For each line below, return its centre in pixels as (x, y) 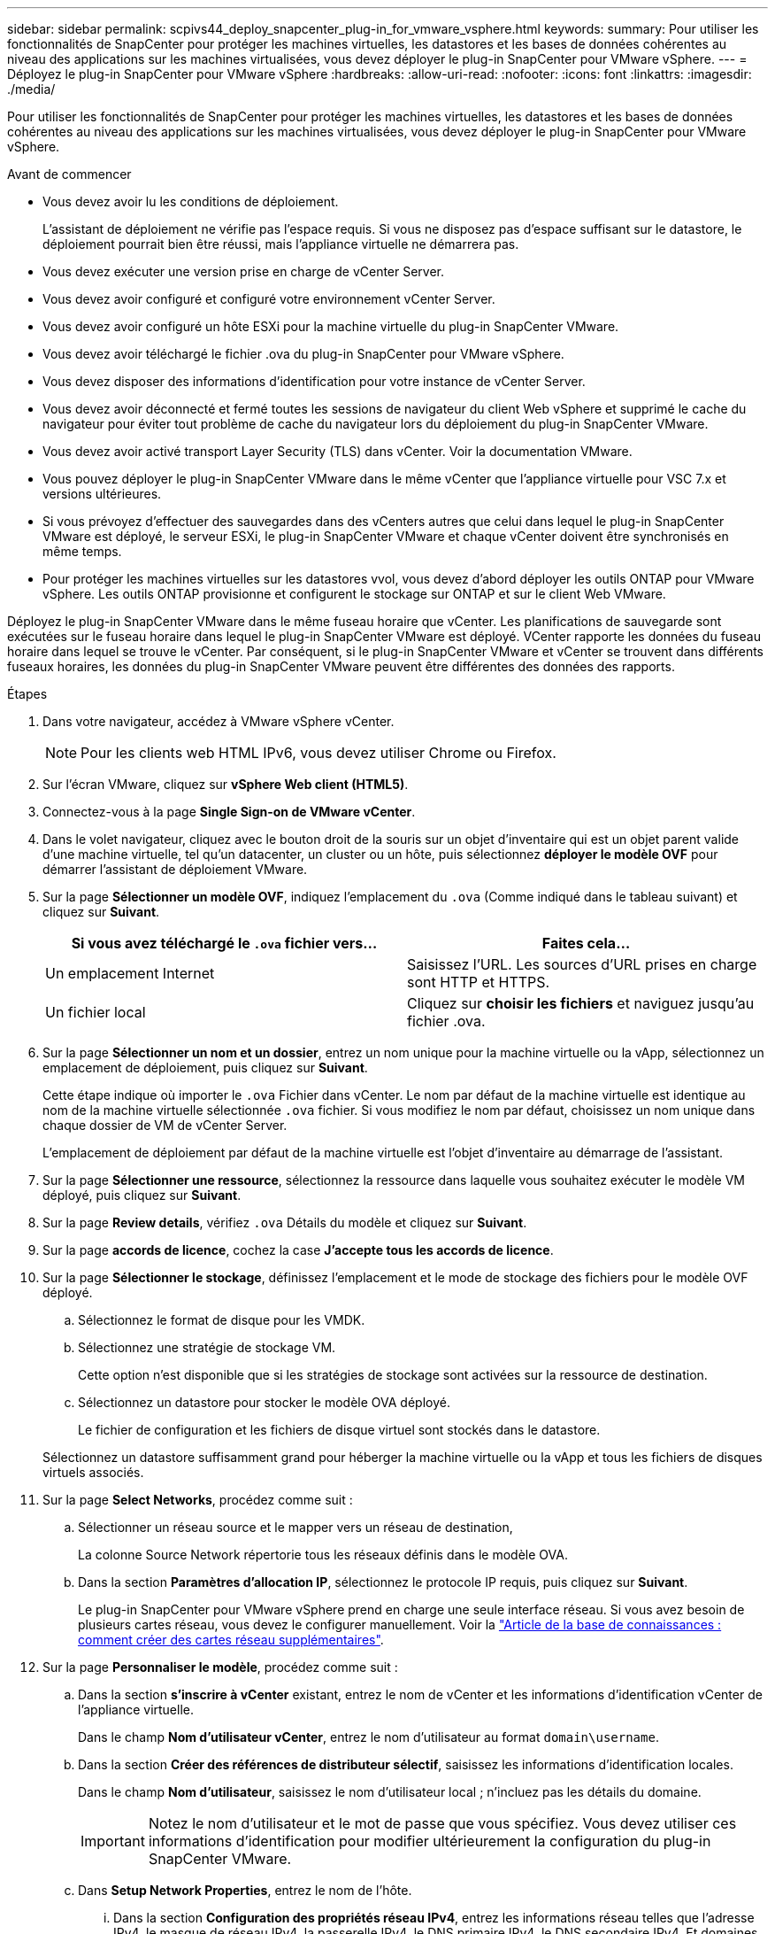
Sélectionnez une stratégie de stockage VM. (207, 1347)
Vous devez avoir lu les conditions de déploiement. (191, 201)
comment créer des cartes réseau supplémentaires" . (231, 1640)
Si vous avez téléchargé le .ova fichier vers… (224, 943)
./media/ (31, 89)
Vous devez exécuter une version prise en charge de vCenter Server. (244, 271)
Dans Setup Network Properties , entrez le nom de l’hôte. (245, 1890)
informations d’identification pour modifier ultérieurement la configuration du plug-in (430, 1841)
